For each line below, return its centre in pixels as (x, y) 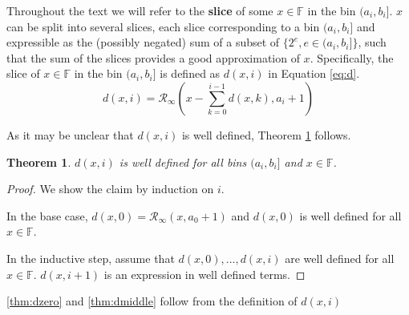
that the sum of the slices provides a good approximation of (153, 57)
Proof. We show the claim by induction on (110, 189)
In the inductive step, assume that (91, 258)
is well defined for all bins (183, 162)
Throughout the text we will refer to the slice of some (140, 10)
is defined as (190, 73)
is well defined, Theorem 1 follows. (266, 134)
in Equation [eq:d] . (314, 73)
